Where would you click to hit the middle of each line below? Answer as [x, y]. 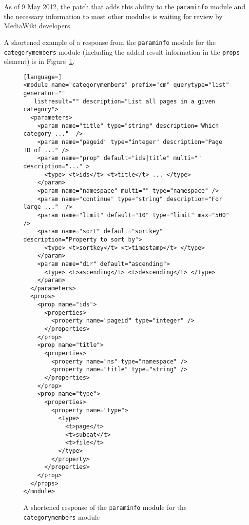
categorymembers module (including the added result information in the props [122, 51]
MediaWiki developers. [38, 26]
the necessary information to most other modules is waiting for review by [113, 16]
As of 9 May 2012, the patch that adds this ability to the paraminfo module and [125, 6]
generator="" [44, 93]
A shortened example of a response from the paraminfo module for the [110, 42]
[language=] [43, 77]
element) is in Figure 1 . [39, 61]
